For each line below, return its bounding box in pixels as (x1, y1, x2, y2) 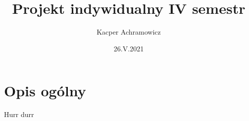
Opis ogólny (4, 81, 86, 101)
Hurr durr (4, 109, 34, 120)
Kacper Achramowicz (97, 27, 161, 37)
